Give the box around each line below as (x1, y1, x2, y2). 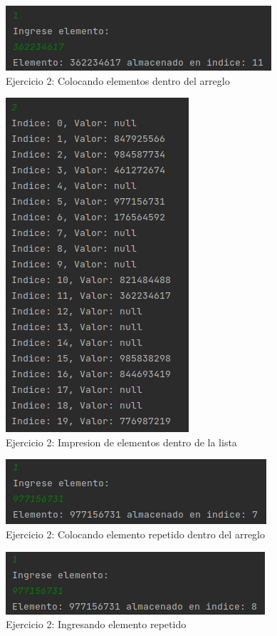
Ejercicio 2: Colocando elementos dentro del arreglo (6, 73, 230, 88)
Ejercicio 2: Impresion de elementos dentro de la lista (6, 434, 237, 449)
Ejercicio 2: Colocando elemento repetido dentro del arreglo (6, 526, 265, 541)
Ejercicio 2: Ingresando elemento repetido (6, 617, 187, 632)
